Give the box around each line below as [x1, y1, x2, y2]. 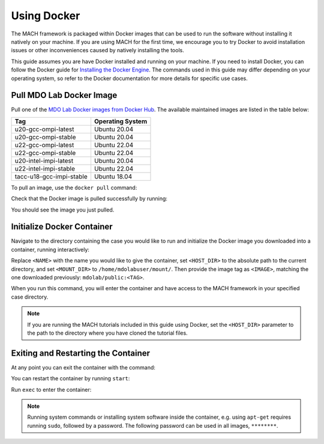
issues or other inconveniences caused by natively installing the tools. [11, 47, 184, 54]
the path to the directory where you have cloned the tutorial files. [27, 329, 188, 336]
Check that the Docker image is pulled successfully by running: [11, 195, 168, 202]
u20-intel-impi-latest [14, 156, 74, 165]
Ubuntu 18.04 [94, 172, 132, 180]
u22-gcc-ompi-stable [14, 148, 76, 157]
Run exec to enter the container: [11, 386, 92, 393]
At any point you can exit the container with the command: [11, 363, 156, 371]
